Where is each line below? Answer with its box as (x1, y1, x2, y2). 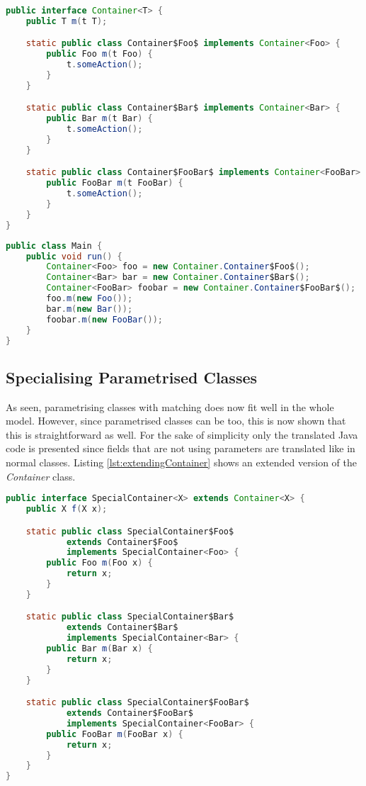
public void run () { (25, 251, 122, 262)
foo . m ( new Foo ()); (46, 293, 133, 304)
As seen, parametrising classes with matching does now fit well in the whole (6, 399, 334, 414)
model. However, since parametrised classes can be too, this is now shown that (6, 413, 346, 428)
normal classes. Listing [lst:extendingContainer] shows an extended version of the (6, 455, 357, 470)
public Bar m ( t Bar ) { (46, 113, 153, 124)
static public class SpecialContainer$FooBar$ (25, 697, 249, 708)
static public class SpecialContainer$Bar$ (25, 612, 234, 622)
